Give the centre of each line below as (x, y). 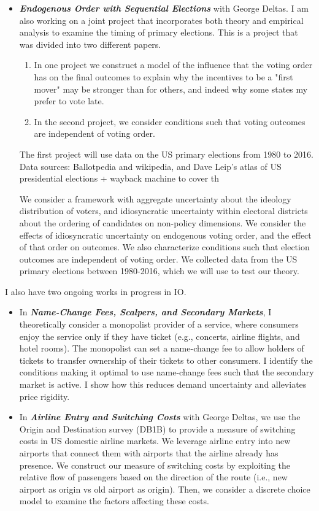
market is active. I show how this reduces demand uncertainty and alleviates (163, 384)
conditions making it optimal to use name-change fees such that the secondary (167, 372)
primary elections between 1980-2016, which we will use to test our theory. (159, 271)
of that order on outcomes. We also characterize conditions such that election (164, 247)
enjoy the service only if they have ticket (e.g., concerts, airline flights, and (159, 336)
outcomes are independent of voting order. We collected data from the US (158, 259)
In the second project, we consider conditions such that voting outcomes (170, 121)
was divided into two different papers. (90, 44)
